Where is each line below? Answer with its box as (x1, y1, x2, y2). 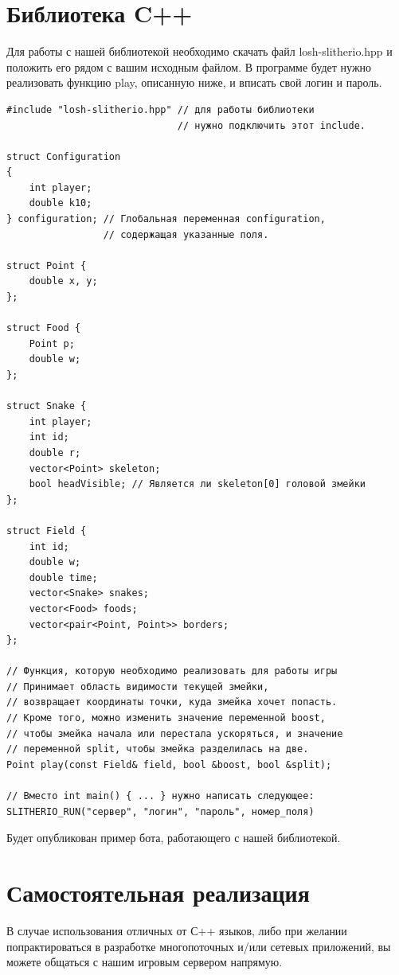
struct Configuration (6, 150, 121, 162)
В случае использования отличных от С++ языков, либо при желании (6, 922, 347, 938)
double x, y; (29, 275, 98, 287)
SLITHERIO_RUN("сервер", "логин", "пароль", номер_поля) (6, 805, 315, 817)
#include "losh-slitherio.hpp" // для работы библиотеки (6, 103, 315, 115)
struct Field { (6, 525, 87, 536)
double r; (29, 447, 81, 458)
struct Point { (6, 259, 87, 271)
